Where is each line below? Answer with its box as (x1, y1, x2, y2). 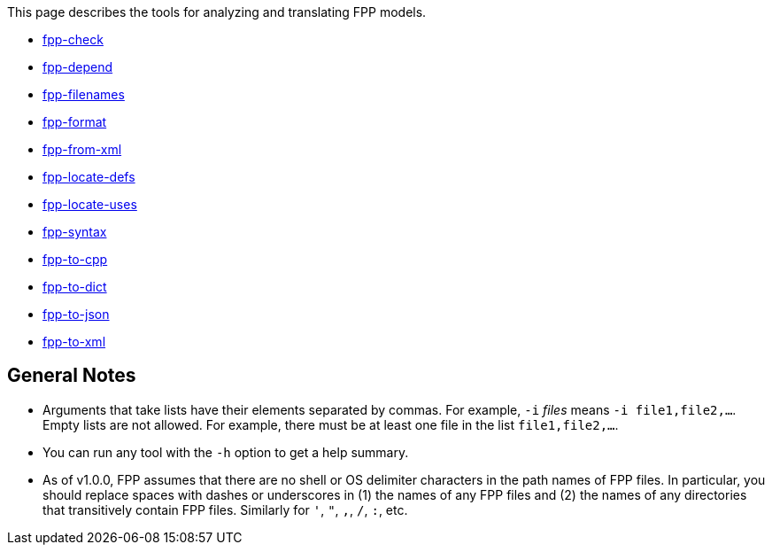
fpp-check (42, 32, 104, 47)
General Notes (7, 364, 136, 387)
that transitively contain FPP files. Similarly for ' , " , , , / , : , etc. (42, 501, 408, 517)
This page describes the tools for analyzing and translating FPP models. (7, 4, 427, 19)
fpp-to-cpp (42, 252, 108, 267)
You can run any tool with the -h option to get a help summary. (42, 444, 409, 460)
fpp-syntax (42, 224, 107, 239)
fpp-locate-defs (42, 169, 135, 184)
